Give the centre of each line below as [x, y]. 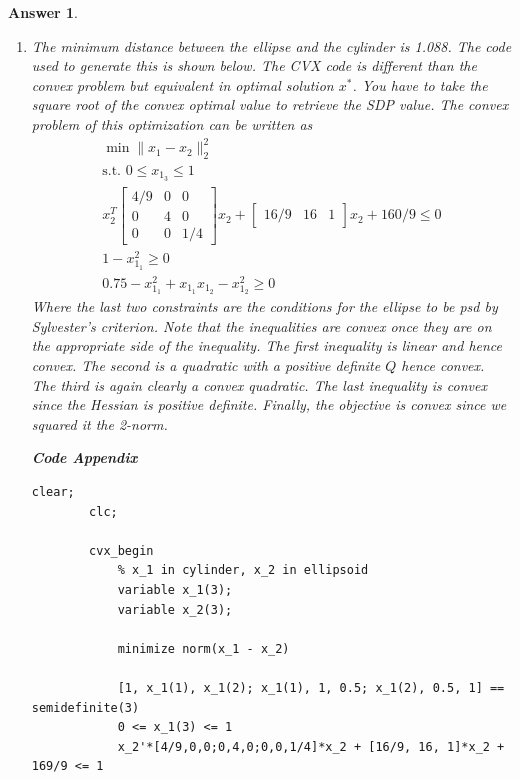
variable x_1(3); [175, 589]
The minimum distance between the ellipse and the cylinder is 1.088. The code [271, 45]
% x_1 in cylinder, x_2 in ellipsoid [243, 570]
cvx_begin [121, 550]
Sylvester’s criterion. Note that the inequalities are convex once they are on [261, 325]
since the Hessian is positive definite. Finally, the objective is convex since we [269, 404]
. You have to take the [420, 84]
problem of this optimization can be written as [172, 123]
